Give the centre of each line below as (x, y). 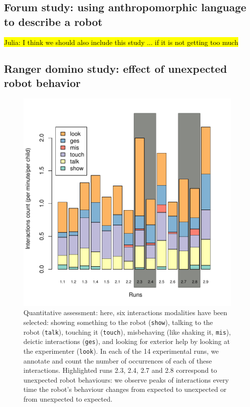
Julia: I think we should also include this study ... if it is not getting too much (121, 42)
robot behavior (42, 82)
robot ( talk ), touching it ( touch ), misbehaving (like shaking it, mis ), (127, 332)
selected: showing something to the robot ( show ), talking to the (118, 322)
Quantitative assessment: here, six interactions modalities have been (125, 312)
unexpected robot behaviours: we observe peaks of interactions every (126, 379)
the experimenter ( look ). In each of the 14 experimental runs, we (121, 351)
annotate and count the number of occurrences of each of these (118, 360)
